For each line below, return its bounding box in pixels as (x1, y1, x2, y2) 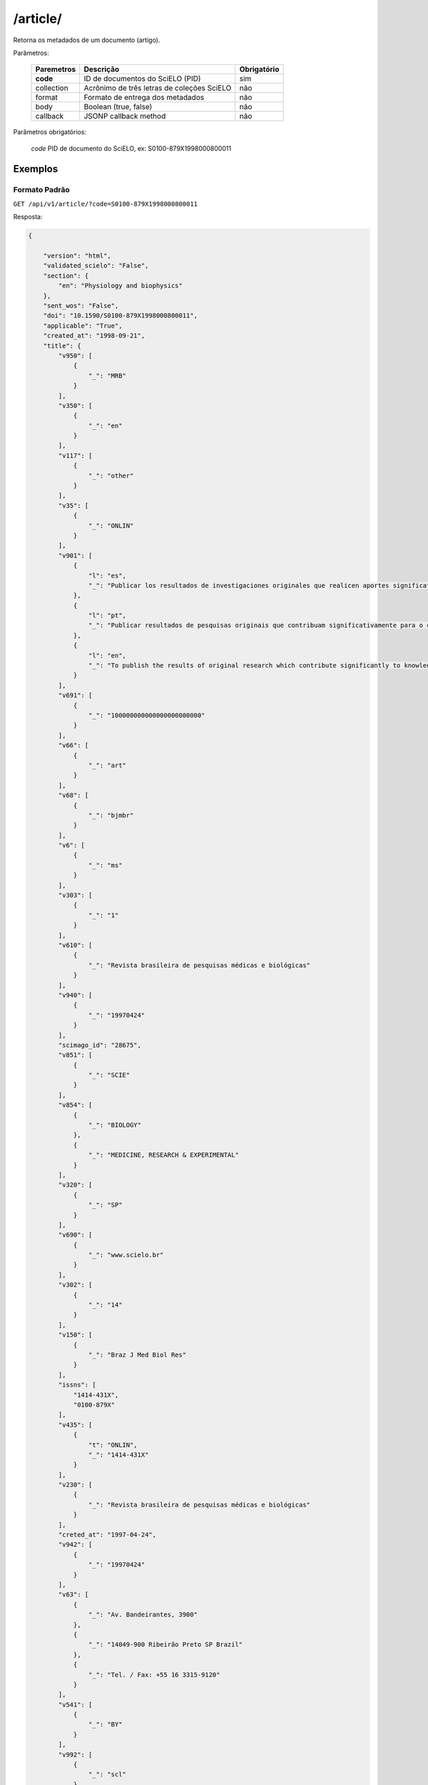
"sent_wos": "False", (43, 301, 119, 310)
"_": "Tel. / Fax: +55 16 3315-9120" (88, 1671, 220, 1679)
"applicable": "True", (43, 321, 123, 330)
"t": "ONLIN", (88, 1441, 138, 1449)
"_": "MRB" (88, 371, 126, 380)
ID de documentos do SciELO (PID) (83, 74, 201, 84)
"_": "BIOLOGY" (88, 1121, 142, 1130)
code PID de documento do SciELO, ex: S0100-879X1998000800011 (31, 144, 232, 153)
